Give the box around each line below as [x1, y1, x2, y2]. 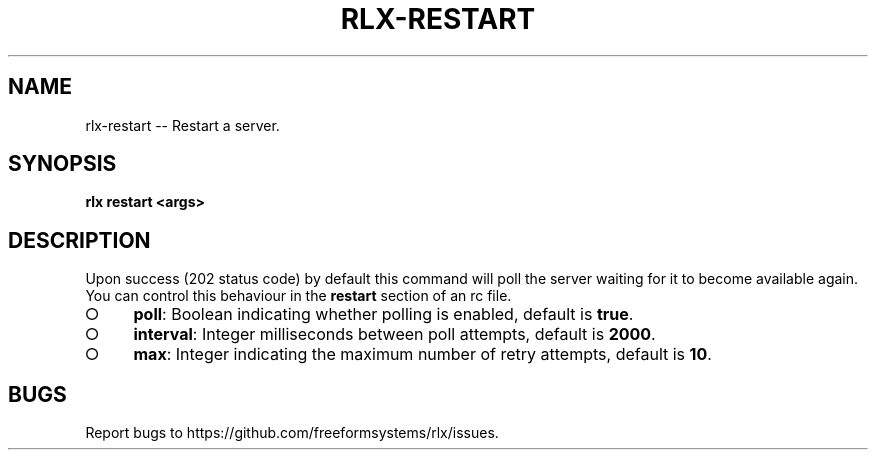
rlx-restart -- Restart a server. [85, 116, 280, 134]
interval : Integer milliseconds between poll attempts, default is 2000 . [133, 324, 656, 345]
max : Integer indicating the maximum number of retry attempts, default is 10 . [133, 344, 712, 365]
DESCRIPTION [8, 227, 151, 253]
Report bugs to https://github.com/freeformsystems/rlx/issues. [85, 424, 499, 442]
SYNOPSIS [8, 151, 117, 177]
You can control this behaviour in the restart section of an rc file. [85, 287, 512, 305]
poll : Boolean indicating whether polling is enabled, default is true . [133, 304, 634, 325]
